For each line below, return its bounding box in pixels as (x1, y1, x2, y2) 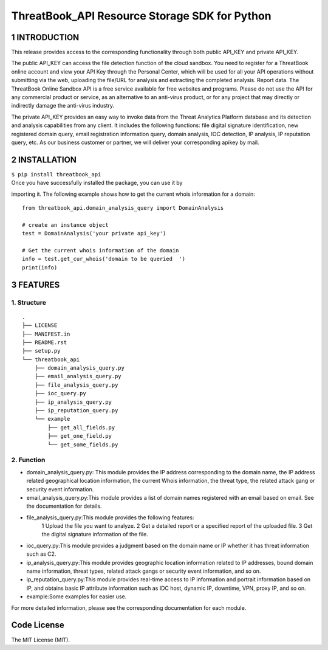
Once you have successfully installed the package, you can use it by (11, 179, 183, 187)
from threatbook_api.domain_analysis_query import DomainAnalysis (22, 204, 224, 212)
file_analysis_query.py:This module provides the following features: (26, 514, 194, 521)
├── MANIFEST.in (22, 330, 70, 337)
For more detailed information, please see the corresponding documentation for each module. (11, 604, 247, 611)
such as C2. (26, 550, 56, 558)
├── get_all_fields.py (47, 424, 115, 431)
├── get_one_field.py (47, 432, 112, 440)
